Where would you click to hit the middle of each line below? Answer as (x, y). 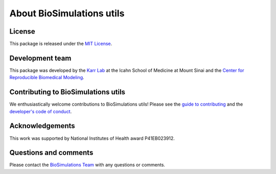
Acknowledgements (42, 126)
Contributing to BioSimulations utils (67, 92)
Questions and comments (51, 153)
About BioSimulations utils (67, 13)
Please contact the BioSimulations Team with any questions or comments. (87, 165)
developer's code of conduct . (41, 111)
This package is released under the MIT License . (61, 44)
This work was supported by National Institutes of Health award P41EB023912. (92, 138)
